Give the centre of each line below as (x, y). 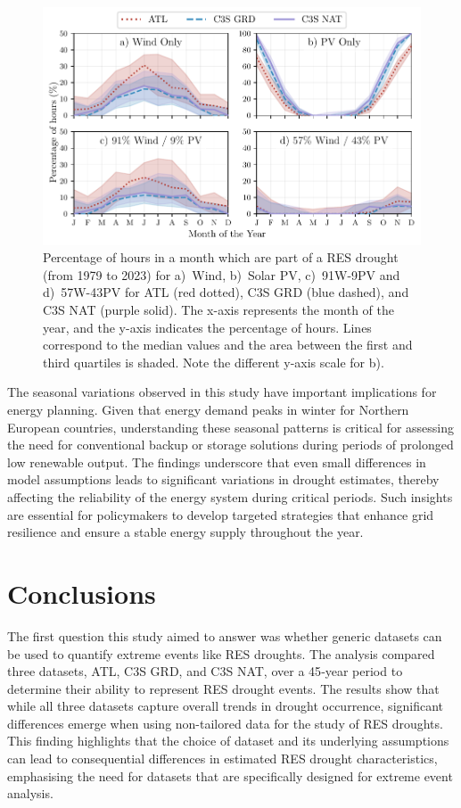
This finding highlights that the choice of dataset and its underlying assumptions (228, 741)
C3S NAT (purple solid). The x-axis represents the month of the (218, 310)
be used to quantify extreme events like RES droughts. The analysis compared (221, 653)
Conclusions (82, 593)
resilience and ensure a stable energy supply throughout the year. (185, 532)
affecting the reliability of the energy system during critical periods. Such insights (230, 497)
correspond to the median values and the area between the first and (228, 345)
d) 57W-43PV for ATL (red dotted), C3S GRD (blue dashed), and (226, 292)
